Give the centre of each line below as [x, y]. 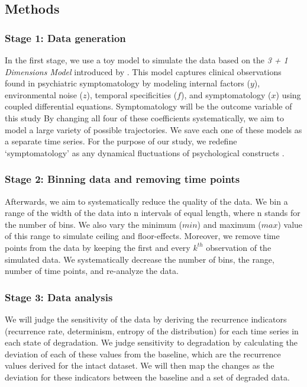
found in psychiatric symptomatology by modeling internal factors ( [127, 83]
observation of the [239, 247]
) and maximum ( [229, 224]
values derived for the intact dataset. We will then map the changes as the [140, 365]
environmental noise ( [44, 94]
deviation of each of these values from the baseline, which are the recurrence [143, 354]
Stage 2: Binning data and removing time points [122, 179]
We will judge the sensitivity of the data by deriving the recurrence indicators [146, 319]
